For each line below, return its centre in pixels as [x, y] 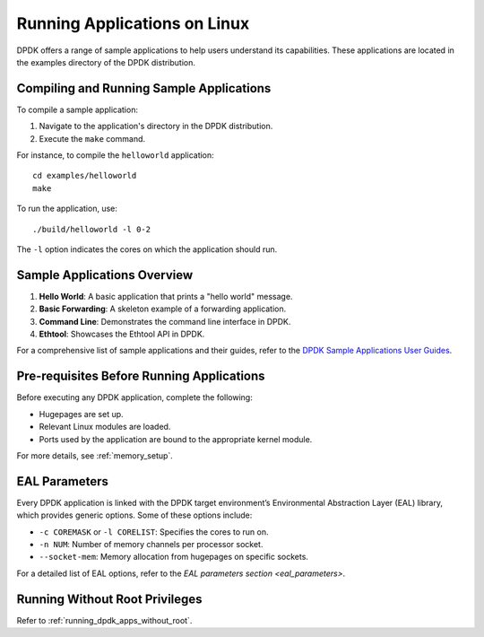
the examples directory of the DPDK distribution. [106, 62]
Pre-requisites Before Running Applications [141, 376]
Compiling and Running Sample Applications [144, 88]
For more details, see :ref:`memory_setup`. [95, 455]
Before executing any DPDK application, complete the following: [134, 397]
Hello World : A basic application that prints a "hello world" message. [166, 296]
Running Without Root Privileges [109, 599]
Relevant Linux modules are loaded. [105, 427]
